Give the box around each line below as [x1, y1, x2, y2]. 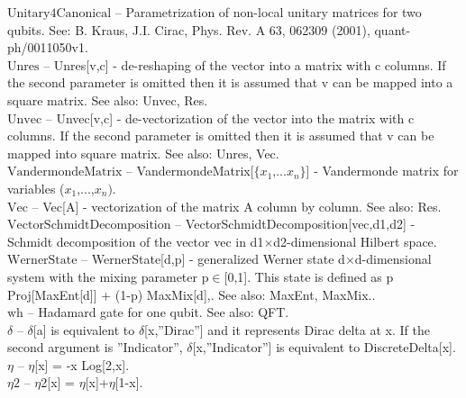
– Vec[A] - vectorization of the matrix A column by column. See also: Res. [32, 196, 442, 215]
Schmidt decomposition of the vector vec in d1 [7, 231, 264, 250]
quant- [374, 20, 411, 39]
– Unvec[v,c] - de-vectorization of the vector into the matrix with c [45, 108, 415, 127]
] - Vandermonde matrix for [306, 161, 459, 180]
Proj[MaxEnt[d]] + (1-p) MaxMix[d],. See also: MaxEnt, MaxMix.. [7, 285, 376, 303]
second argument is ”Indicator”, [7, 338, 183, 357]
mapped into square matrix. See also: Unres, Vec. [7, 143, 279, 162]
